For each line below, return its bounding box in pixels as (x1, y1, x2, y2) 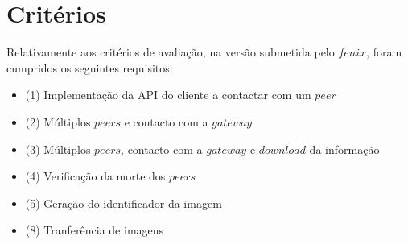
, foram (366, 43, 402, 60)
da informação (309, 140, 380, 157)
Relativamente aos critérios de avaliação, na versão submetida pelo (6, 43, 335, 60)
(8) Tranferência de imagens (25, 221, 164, 238)
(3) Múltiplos (25, 140, 91, 157)
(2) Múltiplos (25, 113, 91, 130)
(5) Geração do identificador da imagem (25, 194, 222, 211)
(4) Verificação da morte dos (25, 167, 166, 184)
